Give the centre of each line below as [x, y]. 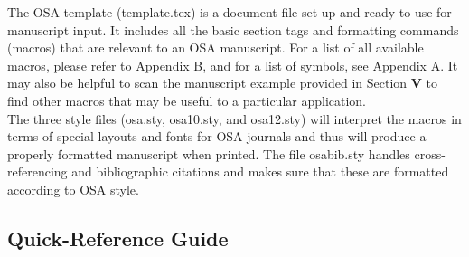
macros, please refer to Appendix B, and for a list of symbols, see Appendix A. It [233, 65]
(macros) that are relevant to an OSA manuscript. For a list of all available [216, 48]
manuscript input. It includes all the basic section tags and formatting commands [233, 29]
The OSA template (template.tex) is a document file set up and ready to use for [230, 12]
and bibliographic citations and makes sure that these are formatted [260, 171]
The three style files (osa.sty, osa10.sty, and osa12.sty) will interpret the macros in [234, 118]
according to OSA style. [73, 189]
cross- [430, 153]
